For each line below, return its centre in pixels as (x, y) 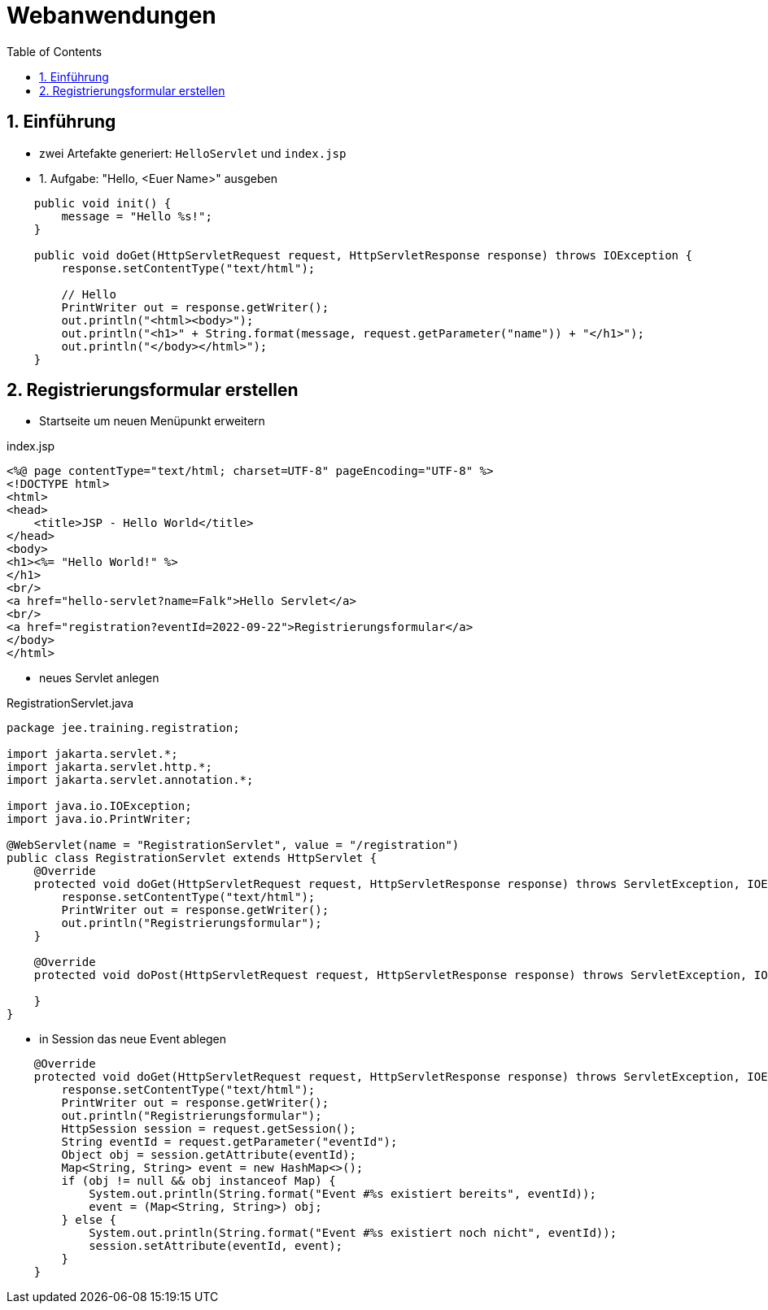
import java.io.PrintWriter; (99, 819)
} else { (89, 1220)
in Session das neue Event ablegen (133, 1039)
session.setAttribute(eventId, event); (216, 1246)
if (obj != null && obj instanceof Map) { (199, 1181)
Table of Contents (55, 51)
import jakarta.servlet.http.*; (109, 767)
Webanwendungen (111, 15)
